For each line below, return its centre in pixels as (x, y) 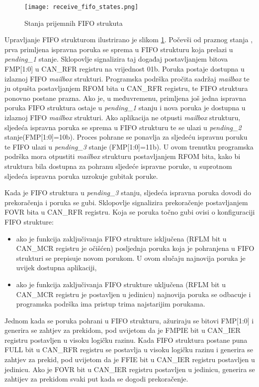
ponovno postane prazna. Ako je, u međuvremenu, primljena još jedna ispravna (126, 98)
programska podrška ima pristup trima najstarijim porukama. (111, 304)
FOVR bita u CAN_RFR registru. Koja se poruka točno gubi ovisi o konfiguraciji (130, 212)
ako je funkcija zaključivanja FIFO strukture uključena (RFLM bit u (121, 284)
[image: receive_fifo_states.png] (82, 7)
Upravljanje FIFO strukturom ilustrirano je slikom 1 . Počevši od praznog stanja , (129, 39)
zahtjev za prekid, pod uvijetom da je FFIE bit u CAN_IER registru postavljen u (130, 359)
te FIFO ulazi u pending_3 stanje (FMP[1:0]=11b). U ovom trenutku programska (129, 146)
